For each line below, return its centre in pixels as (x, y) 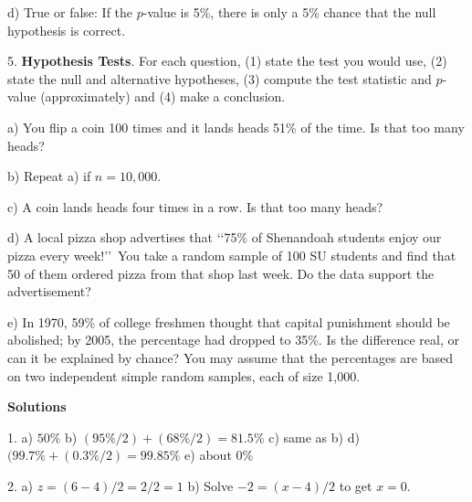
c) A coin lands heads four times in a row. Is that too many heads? (195, 206)
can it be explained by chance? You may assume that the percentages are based (230, 357)
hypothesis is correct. (67, 30)
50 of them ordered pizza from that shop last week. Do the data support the (221, 273)
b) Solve (210, 485)
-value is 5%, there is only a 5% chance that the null (289, 12)
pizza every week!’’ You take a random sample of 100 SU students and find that (232, 255)
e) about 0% (219, 455)
